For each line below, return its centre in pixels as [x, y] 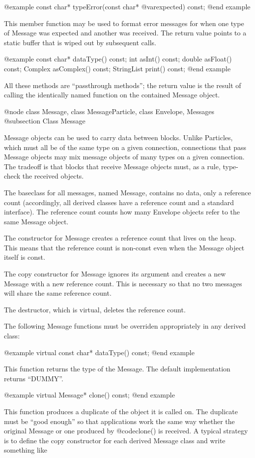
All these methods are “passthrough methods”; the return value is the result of [123, 85]
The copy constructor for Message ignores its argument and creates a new [115, 274]
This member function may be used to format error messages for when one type [124, 23]
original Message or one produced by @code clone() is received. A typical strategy [126, 431]
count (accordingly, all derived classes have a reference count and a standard [119, 202]
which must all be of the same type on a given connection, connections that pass [125, 147]
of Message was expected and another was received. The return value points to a [125, 33]
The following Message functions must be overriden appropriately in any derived [125, 326]
